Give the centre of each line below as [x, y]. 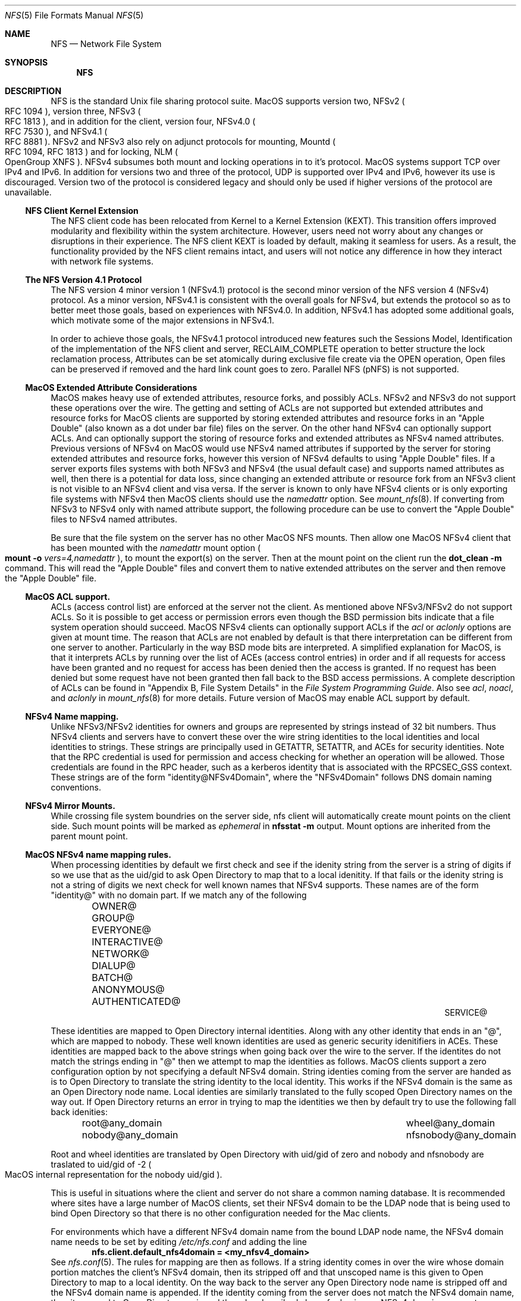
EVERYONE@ [122, 930]
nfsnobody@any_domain [461, 1135]
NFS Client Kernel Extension [82, 211]
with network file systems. [102, 261]
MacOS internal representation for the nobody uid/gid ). [114, 1174]
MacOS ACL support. [68, 597]
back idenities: [79, 1112]
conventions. [76, 787]
